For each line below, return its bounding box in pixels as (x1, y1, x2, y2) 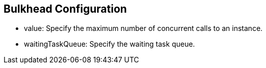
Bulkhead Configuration (4, 3, 127, 15)
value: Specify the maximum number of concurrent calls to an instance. (24, 24, 263, 33)
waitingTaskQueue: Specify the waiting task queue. (24, 40, 195, 49)
